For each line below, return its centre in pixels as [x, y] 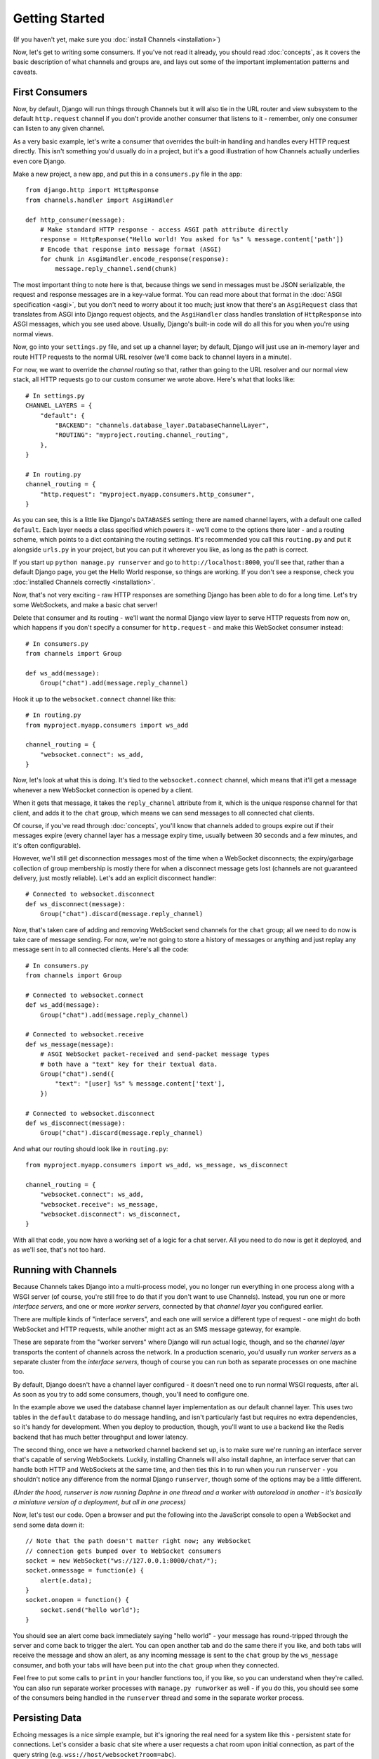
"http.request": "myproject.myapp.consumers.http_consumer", [147, 494]
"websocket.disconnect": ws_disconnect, [111, 1214]
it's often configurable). [47, 845]
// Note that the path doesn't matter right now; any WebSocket [139, 1541]
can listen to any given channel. [59, 128]
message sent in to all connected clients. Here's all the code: [101, 949]
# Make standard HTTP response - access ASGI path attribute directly [164, 229]
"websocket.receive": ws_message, [99, 1204]
